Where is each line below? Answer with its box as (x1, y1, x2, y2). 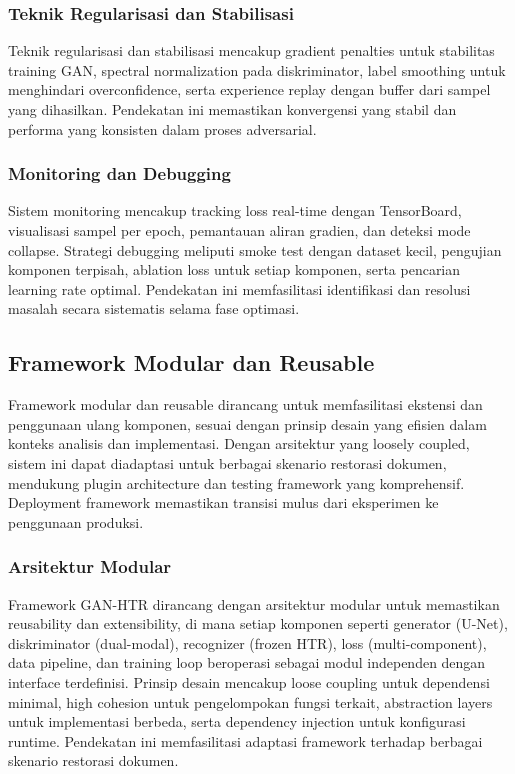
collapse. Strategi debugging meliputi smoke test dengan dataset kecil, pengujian (8, 239, 502, 260)
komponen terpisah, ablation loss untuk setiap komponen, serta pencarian (8, 259, 461, 280)
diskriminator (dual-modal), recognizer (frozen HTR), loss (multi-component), (8, 632, 487, 653)
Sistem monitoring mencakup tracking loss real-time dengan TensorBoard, (8, 200, 462, 221)
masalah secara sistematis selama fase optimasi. (8, 298, 300, 319)
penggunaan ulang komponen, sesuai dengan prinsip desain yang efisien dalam (8, 413, 487, 434)
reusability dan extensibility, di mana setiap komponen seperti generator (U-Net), (8, 613, 508, 634)
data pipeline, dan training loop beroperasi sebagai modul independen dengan (8, 652, 486, 673)
